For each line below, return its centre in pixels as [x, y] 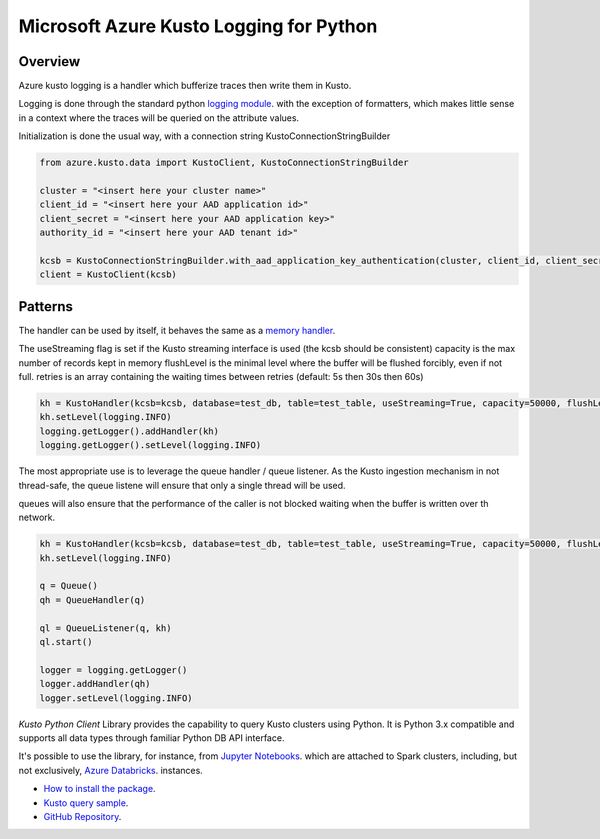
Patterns [46, 306]
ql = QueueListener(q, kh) [105, 628]
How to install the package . [99, 789]
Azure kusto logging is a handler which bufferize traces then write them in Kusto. [185, 86]
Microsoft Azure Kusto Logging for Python [198, 26]
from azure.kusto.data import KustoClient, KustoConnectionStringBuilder [224, 163]
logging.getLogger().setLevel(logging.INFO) [150, 445]
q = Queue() [69, 586]
